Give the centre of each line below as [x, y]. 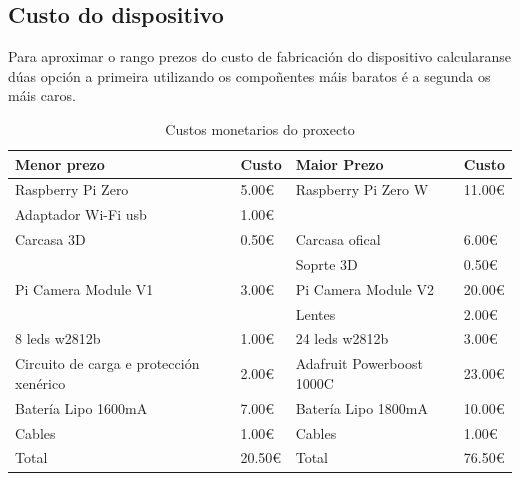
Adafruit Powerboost [359, 363]
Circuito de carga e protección [107, 363]
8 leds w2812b [58, 338]
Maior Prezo [339, 163]
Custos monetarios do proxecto [260, 128]
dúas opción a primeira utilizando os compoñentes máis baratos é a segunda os [249, 75]
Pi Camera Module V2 [364, 288]
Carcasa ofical [338, 239]
